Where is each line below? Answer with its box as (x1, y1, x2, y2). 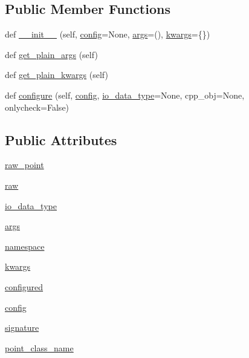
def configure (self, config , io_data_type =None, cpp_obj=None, (5, 88, 245, 101)
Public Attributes (5, 130, 117, 149)
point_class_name (5, 341, 74, 354)
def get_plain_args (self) (5, 48, 98, 60)
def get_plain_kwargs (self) (5, 68, 108, 81)
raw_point (5, 158, 44, 171)
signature (5, 321, 39, 334)
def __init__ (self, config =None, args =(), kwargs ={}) (5, 28, 210, 41)
